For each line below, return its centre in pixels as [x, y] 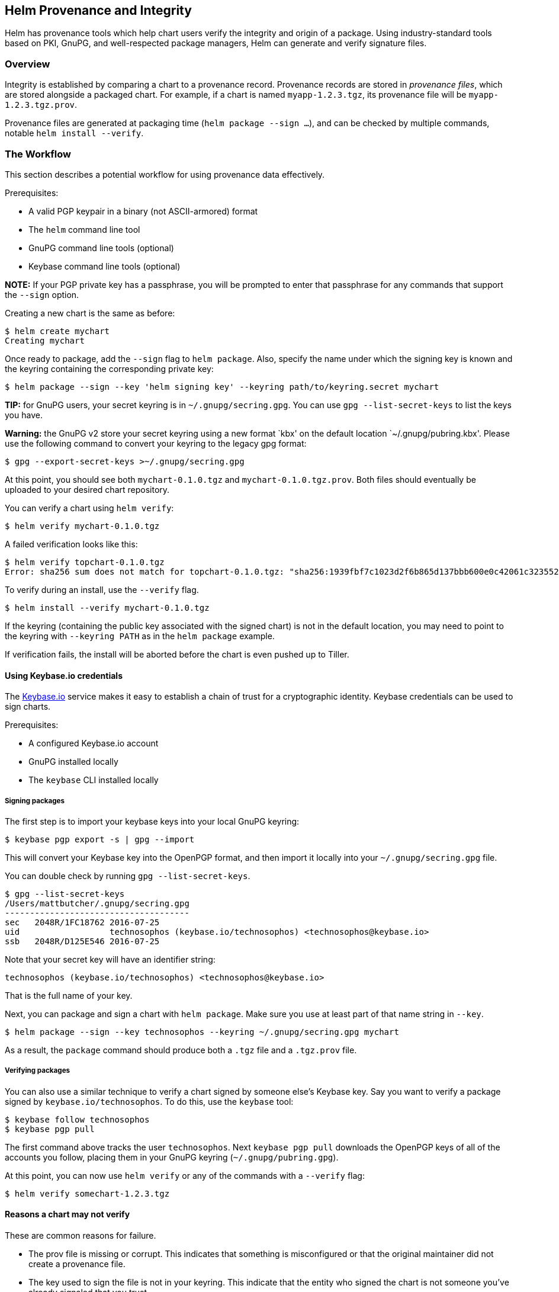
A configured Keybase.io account [94, 743]
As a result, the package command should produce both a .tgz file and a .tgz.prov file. [181, 1050]
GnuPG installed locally [73, 762]
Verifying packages [38, 1071]
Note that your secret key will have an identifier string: [110, 959]
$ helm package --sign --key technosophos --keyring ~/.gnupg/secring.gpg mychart [202, 1032]
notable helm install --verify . [74, 133]
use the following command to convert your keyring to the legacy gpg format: [156, 443]
